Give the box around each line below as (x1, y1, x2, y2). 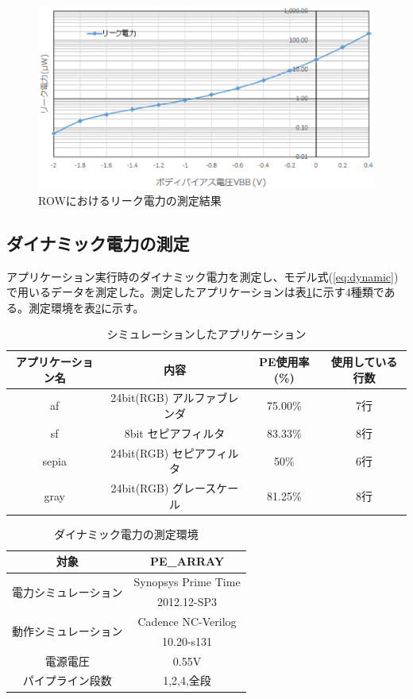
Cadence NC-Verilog (137, 612, 237, 629)
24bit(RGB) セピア (110, 444, 206, 461)
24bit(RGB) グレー (110, 480, 206, 496)
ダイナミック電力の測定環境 (53, 525, 199, 542)
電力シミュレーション (12, 583, 123, 600)
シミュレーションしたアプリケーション (106, 326, 307, 342)
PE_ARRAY (150, 553, 225, 570)
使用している (330, 353, 398, 369)
